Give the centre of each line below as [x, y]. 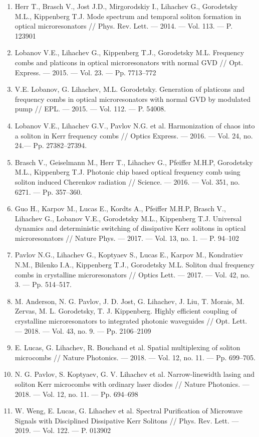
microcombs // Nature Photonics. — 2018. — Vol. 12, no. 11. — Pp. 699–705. [135, 357]
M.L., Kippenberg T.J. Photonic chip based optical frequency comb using [127, 172]
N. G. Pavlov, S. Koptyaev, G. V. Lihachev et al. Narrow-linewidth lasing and [135, 374]
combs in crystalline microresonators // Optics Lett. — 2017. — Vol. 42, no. [132, 274]
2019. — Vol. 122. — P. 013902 [63, 430]
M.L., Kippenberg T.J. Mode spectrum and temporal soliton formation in [128, 16]
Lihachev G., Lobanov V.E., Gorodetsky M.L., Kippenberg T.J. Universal [128, 218]
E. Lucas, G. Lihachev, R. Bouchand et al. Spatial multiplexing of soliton [127, 347]
